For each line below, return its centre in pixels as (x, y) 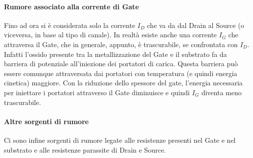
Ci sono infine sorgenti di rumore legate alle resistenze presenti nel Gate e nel (120, 140)
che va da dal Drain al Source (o (195, 25)
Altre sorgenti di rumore (46, 121)
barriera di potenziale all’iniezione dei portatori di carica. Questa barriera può (121, 64)
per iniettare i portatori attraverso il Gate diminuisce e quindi (97, 92)
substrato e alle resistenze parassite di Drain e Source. (85, 149)
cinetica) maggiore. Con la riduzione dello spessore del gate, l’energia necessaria (123, 83)
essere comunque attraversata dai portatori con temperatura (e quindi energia (121, 73)
